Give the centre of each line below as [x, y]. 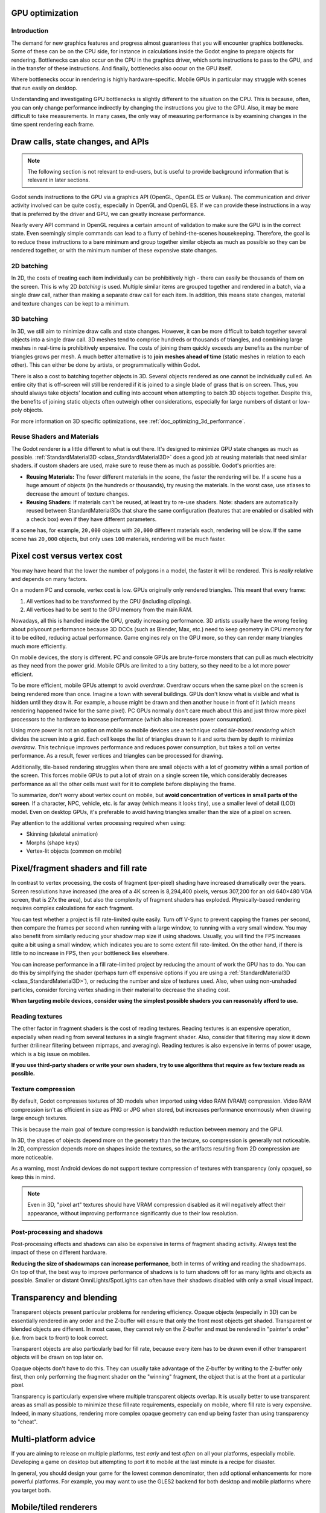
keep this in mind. [33, 1177]
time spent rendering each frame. [53, 125]
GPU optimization [45, 13]
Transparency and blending [64, 1298]
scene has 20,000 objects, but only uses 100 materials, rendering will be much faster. [119, 539]
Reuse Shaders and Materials [55, 437]
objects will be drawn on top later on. [57, 1357]
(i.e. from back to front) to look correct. [60, 1337]
